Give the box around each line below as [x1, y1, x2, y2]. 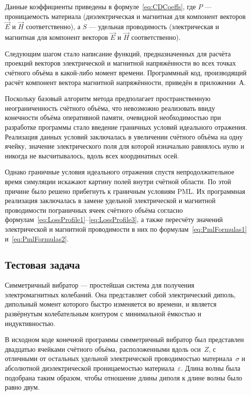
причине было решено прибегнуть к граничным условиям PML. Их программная [5, 186, 245, 196]
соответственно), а [26, 21, 80, 32]
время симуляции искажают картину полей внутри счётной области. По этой [5, 176, 231, 186]
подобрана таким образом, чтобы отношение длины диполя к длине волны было [5, 372, 242, 382]
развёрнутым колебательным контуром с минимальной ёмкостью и [5, 309, 202, 319]
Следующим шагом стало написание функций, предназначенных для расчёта [5, 48, 231, 58]
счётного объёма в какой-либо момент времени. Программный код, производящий [5, 68, 247, 77]
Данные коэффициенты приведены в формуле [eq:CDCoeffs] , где [5, 1, 196, 11]
